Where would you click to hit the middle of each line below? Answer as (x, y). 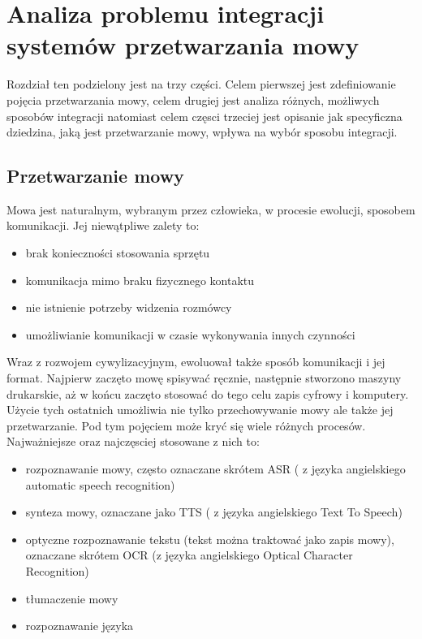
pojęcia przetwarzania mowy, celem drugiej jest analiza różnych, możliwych (193, 99)
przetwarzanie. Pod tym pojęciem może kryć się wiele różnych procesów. (186, 425)
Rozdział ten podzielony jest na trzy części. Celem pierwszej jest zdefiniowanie (201, 84)
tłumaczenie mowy (72, 598)
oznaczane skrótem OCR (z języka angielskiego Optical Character (189, 555)
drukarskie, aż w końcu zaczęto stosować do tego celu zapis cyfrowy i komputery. (208, 393)
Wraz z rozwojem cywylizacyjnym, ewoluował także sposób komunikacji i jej (196, 362)
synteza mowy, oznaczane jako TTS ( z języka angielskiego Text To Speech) (214, 512)
